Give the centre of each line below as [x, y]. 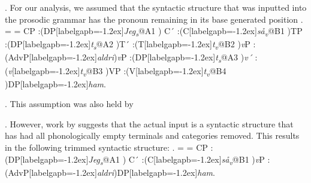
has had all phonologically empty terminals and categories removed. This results [152, 135]
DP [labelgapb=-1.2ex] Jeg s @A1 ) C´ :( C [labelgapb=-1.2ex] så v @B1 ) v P [136, 160]
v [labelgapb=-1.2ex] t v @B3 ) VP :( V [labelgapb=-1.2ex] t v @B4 [117, 71]
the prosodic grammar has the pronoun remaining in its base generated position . [154, 19]
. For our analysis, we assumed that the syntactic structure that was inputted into [156, 7]
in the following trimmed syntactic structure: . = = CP [106, 147]
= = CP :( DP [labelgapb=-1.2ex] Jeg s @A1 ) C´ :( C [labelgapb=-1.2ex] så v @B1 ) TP [154, 31]
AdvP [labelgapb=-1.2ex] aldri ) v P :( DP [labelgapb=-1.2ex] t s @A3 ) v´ [130, 58]
